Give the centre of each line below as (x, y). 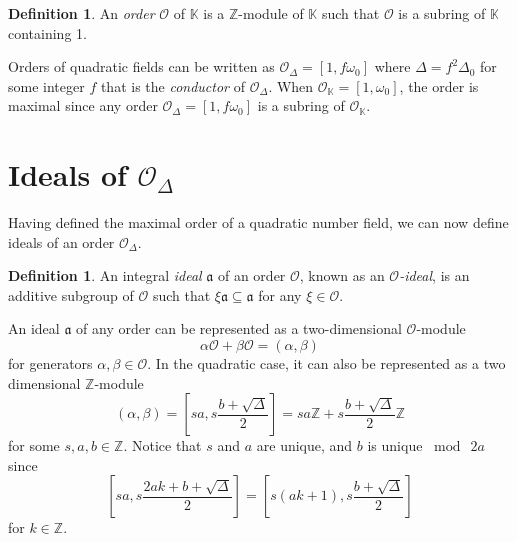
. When (291, 85)
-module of (271, 13)
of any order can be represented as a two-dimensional (239, 328)
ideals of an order (61, 241)
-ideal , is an (434, 275)
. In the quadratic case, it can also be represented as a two (326, 363)
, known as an (342, 275)
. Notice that (162, 445)
